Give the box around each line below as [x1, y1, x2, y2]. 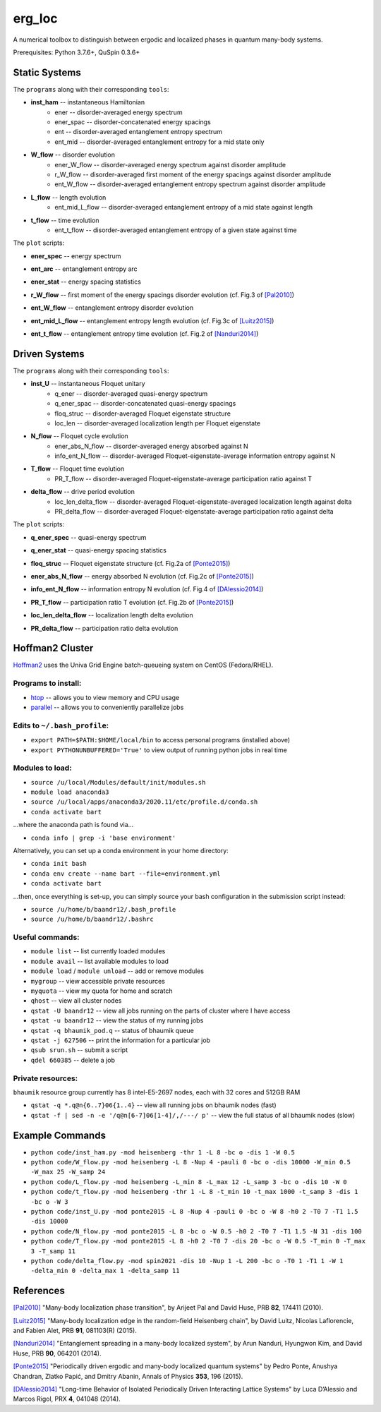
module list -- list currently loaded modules [30, 947, 166, 955]
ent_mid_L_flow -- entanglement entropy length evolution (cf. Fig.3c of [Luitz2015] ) [30, 316, 274, 325]
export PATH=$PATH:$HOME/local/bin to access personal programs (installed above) [30, 736, 291, 744]
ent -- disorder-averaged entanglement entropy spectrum [54, 128, 222, 136]
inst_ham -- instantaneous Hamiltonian [30, 98, 145, 107]
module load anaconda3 [30, 788, 109, 797]
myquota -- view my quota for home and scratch [30, 986, 173, 995]
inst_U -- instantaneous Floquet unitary [30, 380, 145, 388]
